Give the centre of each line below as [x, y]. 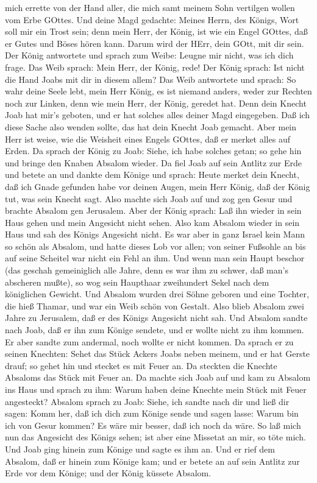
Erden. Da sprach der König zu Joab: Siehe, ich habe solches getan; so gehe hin [153, 151]
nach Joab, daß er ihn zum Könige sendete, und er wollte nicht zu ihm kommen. [155, 330]
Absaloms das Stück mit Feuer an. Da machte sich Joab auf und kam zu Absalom [158, 377]
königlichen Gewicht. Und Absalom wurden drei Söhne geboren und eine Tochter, [157, 294]
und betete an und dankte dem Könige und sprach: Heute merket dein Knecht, [152, 175]
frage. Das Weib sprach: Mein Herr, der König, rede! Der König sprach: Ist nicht [155, 67]
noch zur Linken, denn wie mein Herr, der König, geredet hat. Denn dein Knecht [156, 103]
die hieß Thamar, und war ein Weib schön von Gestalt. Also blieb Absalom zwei [155, 305]
